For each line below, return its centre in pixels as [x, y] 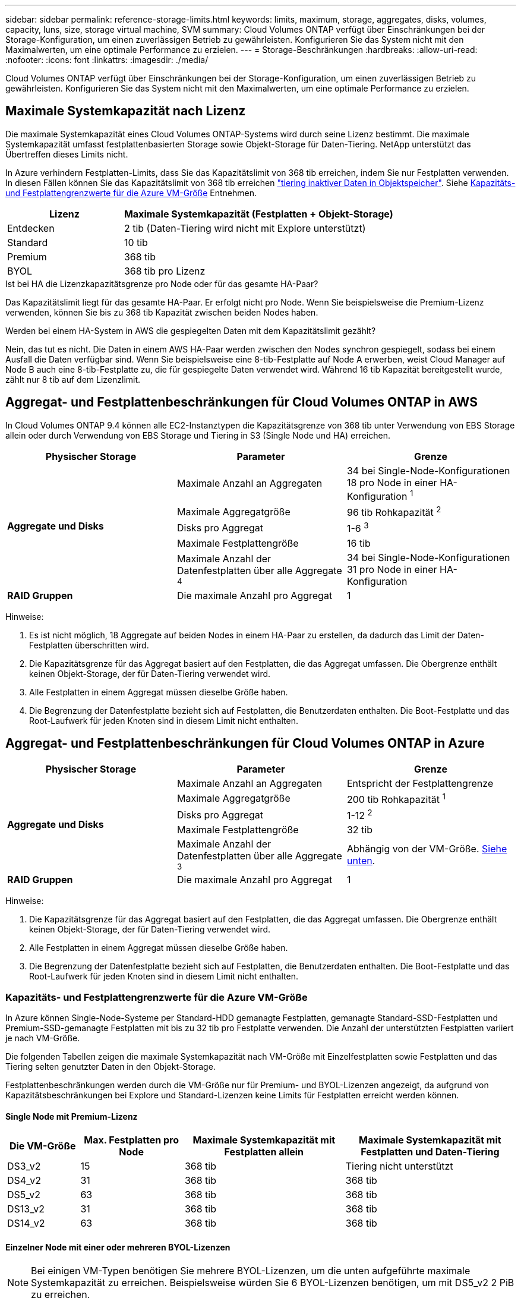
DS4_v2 [24, 1181]
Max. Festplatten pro [132, 1140]
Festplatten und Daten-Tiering [430, 1152]
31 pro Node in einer [392, 569]
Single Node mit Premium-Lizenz [72, 1116]
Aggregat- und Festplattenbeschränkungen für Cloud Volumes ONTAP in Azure [245, 743]
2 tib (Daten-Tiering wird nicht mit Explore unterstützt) [245, 228]
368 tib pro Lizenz [165, 271]
